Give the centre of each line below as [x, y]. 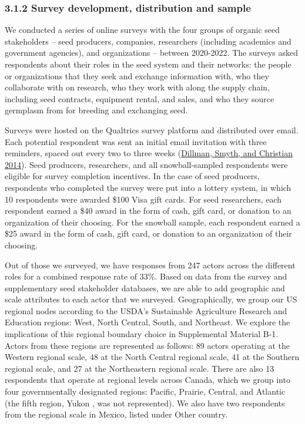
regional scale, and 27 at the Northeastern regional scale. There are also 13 [140, 368]
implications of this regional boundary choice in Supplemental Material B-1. [142, 334]
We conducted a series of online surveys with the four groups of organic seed [143, 30]
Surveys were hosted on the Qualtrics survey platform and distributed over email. [152, 129]
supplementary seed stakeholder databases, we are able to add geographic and [145, 287]
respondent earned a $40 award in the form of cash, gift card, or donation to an [148, 211]
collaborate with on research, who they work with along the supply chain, [138, 87]
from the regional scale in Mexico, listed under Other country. [116, 414]
